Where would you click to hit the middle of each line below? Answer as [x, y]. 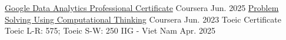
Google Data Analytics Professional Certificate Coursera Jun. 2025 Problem [142, 8]
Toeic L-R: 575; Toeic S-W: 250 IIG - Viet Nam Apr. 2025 [110, 30]
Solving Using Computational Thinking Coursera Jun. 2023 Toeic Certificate [143, 19]
